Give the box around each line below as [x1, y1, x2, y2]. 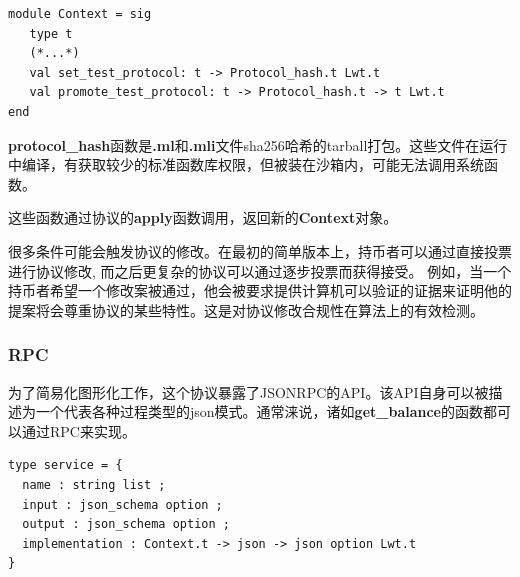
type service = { [8, 458, 123, 473]
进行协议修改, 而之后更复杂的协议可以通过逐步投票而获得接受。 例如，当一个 [8, 260, 512, 281]
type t [29, 26, 73, 41]
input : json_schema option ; [22, 497, 223, 512]
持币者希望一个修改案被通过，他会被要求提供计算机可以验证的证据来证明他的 [8, 280, 512, 301]
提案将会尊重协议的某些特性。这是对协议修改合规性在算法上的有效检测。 [8, 299, 484, 320]
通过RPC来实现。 [21, 420, 136, 441]
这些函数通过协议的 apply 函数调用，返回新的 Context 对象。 [8, 207, 398, 228]
